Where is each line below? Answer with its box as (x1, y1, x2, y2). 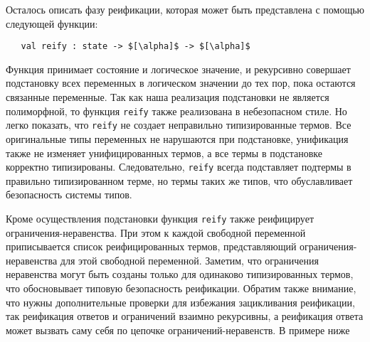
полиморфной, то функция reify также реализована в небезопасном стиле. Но (6, 103, 347, 118)
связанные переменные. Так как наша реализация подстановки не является (6, 90, 329, 105)
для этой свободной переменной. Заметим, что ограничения (60, 252, 319, 267)
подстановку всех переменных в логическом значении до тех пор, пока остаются (6, 75, 356, 90)
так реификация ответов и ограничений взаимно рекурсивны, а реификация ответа (6, 309, 364, 324)
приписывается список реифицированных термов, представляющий (6, 239, 297, 254)
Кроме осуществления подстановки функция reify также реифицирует (6, 210, 314, 225)
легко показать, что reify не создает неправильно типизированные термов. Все (6, 117, 351, 132)
